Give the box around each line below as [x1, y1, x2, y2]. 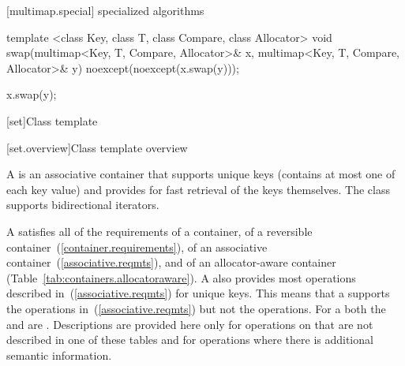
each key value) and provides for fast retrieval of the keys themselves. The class [6, 181, 390, 197]
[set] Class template [6, 112, 98, 129]
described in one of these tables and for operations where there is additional [6, 331, 373, 348]
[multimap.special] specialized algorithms [6, 2, 204, 18]
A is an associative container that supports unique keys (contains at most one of [6, 166, 396, 182]
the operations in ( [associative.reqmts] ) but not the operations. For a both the [6, 300, 386, 316]
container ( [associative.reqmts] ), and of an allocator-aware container [6, 254, 336, 271]
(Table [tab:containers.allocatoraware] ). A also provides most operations [6, 269, 356, 286]
